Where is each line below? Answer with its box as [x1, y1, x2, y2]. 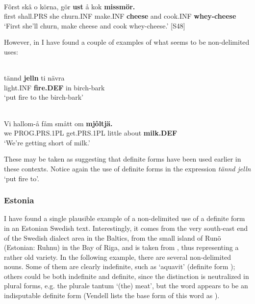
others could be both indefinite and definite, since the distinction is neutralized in [4, 271, 249, 281]
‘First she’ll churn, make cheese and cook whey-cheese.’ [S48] [4, 20, 185, 30]
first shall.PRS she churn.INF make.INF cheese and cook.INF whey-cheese [4, 11, 236, 21]
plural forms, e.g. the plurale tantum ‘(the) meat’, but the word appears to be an [4, 280, 248, 291]
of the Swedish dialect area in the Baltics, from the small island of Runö [4, 232, 221, 243]
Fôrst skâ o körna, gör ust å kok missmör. [4, 1, 135, 11]
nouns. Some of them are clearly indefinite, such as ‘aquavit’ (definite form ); [4, 261, 235, 272]
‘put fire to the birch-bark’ [4, 92, 83, 102]
